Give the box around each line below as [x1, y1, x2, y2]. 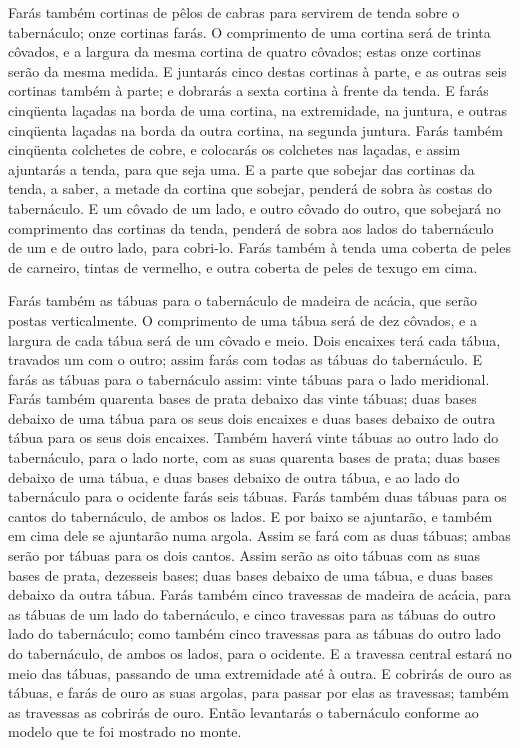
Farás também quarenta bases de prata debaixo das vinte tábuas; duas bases [8, 388, 477, 409]
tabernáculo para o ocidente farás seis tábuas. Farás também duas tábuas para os [8, 486, 507, 507]
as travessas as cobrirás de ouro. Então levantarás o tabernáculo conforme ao [8, 701, 479, 722]
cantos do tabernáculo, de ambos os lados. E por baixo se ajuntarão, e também [8, 505, 493, 526]
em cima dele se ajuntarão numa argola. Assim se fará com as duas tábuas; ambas [8, 525, 511, 546]
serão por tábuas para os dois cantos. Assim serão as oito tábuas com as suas [8, 545, 481, 566]
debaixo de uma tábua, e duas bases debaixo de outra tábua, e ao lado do [8, 466, 460, 487]
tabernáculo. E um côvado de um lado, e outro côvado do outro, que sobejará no [8, 197, 501, 218]
